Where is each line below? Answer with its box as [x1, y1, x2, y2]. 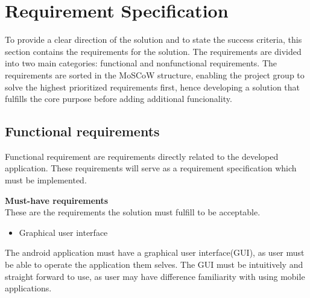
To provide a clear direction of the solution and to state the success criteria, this [5, 33, 302, 46]
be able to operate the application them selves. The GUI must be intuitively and [5, 258, 303, 271]
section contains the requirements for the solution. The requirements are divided [5, 45, 302, 57]
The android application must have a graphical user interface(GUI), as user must [5, 246, 305, 259]
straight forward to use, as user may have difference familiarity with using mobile [5, 270, 305, 282]
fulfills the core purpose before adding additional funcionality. [5, 92, 232, 105]
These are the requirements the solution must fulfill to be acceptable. [5, 206, 261, 218]
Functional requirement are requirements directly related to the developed [5, 150, 279, 162]
